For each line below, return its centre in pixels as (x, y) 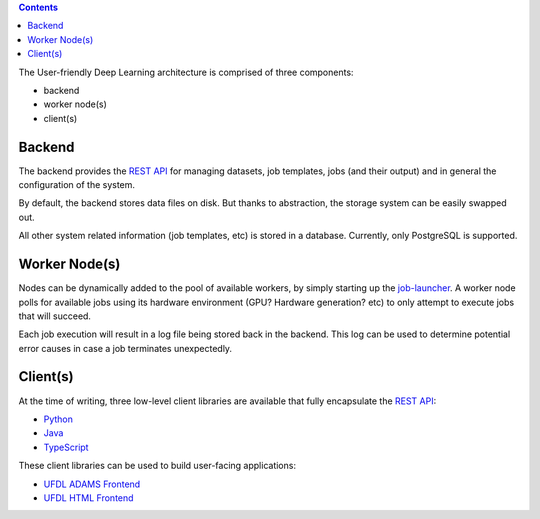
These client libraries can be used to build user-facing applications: (157, 466)
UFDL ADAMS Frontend (92, 484)
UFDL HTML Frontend (88, 497)
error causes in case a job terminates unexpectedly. (125, 348)
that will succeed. (55, 316)
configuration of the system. (76, 185)
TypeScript (66, 447)
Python (58, 419)
